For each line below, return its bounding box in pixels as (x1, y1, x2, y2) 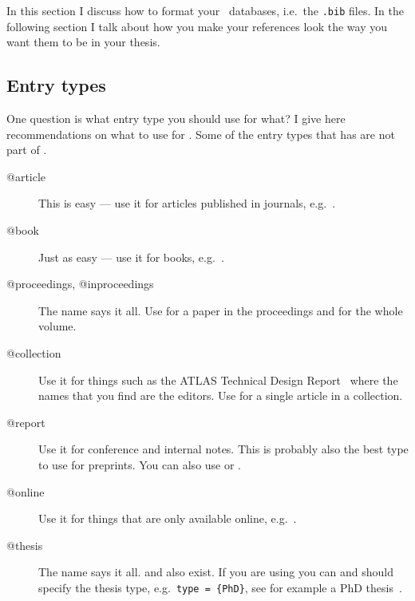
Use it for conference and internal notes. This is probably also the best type (38, 441, 409, 457)
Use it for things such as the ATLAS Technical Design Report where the (38, 371, 398, 388)
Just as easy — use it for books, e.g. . (38, 248, 224, 265)
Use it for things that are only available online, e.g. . (38, 510, 297, 527)
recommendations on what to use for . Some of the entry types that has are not (6, 125, 395, 142)
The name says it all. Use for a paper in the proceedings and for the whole (38, 302, 403, 318)
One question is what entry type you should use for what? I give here (6, 110, 346, 127)
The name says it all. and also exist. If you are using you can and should (38, 563, 393, 580)
